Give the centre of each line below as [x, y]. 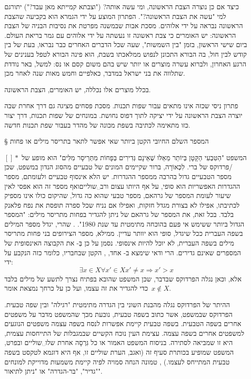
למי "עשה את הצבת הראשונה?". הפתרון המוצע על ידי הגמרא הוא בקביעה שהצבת [115, 16]
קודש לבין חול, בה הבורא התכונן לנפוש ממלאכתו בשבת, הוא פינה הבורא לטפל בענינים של [126, 54]
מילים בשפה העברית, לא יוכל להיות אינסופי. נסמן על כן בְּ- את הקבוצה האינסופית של [119, 243]
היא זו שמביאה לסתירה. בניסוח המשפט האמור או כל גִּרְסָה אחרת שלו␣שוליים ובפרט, [119, 342]
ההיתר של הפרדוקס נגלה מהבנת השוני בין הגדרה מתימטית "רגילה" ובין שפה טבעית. [117, 305]
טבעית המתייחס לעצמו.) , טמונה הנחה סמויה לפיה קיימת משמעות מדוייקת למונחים [117, 361]
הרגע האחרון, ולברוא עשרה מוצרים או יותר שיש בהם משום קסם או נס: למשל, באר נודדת [125, 63]
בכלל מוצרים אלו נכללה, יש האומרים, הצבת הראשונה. [78, 89]
